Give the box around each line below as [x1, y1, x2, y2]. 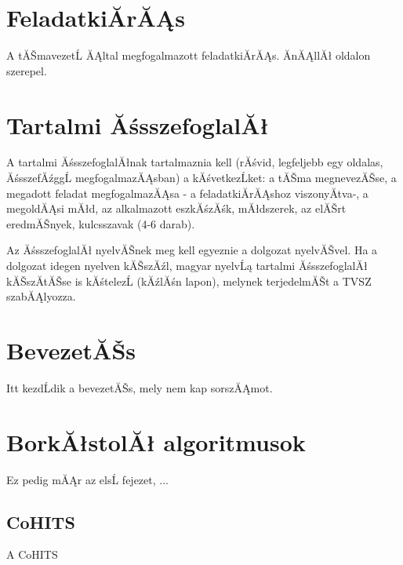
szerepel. [6, 62, 47, 78]
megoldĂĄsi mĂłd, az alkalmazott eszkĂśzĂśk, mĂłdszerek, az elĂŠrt [6, 200, 347, 217]
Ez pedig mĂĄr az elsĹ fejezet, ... [6, 471, 169, 487]
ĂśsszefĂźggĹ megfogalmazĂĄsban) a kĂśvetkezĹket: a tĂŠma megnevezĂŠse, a [6, 169, 397, 186]
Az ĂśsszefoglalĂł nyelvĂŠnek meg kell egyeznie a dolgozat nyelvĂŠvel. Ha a [6, 242, 378, 258]
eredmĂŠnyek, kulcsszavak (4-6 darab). [6, 215, 195, 231]
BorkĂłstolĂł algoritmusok [6, 425, 306, 457]
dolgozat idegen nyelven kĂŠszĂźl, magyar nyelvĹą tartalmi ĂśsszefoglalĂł [6, 257, 368, 273]
